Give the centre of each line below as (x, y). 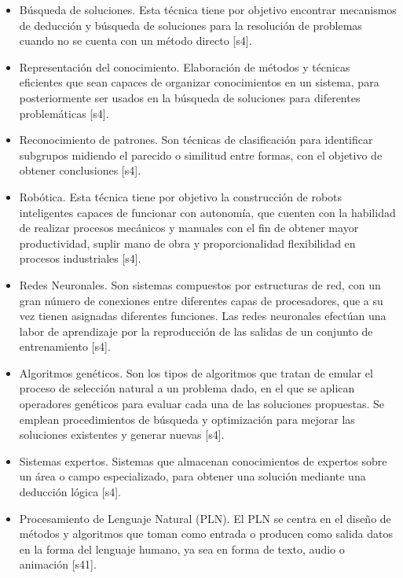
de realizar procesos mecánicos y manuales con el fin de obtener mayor (189, 228)
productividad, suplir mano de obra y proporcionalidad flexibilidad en (187, 243)
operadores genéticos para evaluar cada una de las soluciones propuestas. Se (202, 404)
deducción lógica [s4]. (70, 492)
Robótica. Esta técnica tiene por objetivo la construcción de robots (181, 196)
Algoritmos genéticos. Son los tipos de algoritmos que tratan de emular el (196, 372)
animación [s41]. (58, 564)
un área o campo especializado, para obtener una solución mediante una (192, 476)
